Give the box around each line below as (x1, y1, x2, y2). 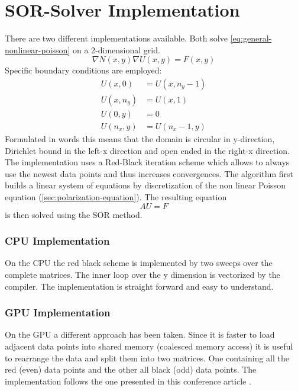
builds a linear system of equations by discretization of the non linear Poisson (5, 179, 286, 191)
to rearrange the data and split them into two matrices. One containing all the (5, 351, 289, 364)
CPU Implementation (5, 233, 110, 248)
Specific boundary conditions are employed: (5, 64, 162, 76)
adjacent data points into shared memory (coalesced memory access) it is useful (5, 340, 293, 352)
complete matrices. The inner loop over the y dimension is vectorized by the (5, 268, 280, 280)
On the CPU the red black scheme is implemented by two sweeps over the (5, 257, 273, 269)
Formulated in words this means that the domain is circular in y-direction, (5, 133, 275, 145)
